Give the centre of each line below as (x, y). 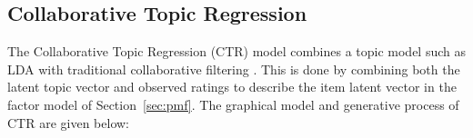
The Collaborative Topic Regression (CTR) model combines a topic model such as (237, 51)
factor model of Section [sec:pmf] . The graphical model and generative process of (233, 104)
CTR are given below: (68, 122)
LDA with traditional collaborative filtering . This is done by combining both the (234, 69)
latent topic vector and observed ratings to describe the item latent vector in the (232, 87)
